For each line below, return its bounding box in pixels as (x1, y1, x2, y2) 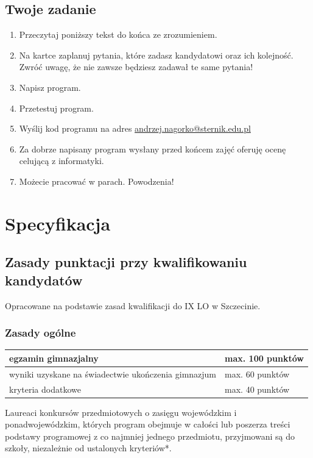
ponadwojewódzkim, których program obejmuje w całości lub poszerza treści (5, 418, 290, 431)
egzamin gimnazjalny (9, 351, 99, 364)
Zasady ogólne (5, 325, 76, 340)
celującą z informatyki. (19, 154, 104, 167)
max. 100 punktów (225, 351, 304, 364)
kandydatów (5, 270, 83, 289)
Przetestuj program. (19, 101, 94, 114)
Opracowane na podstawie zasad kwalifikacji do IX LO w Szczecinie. (5, 299, 261, 312)
